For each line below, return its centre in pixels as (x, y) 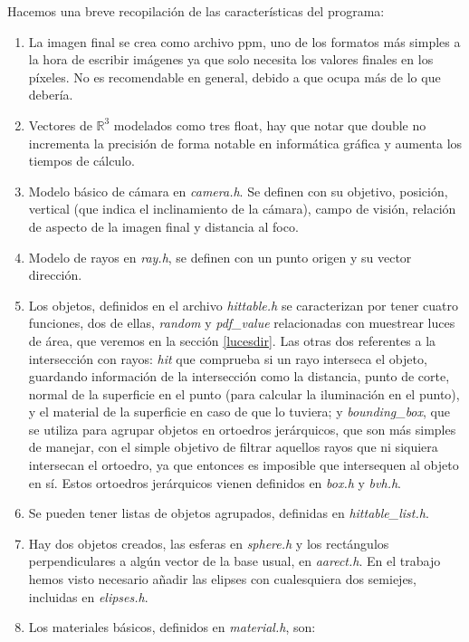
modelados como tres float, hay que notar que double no (270, 125)
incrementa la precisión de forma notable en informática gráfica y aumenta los (245, 143)
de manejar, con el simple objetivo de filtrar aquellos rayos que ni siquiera (233, 447)
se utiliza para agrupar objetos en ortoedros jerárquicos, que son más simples (242, 429)
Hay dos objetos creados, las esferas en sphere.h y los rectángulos (209, 543)
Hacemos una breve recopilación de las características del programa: (196, 11)
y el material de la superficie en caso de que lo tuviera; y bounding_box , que (239, 412)
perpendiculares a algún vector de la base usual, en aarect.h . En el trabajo (234, 561)
